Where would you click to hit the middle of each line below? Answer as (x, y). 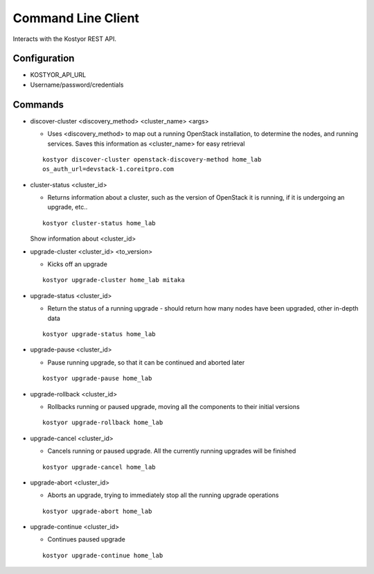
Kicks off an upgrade (77, 264)
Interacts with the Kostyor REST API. (65, 39)
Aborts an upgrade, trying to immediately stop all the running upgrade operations (163, 495)
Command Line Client (76, 18)
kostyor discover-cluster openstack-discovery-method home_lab (152, 159)
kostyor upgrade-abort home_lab (97, 511)
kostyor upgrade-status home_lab (99, 334)
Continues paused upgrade (87, 539)
